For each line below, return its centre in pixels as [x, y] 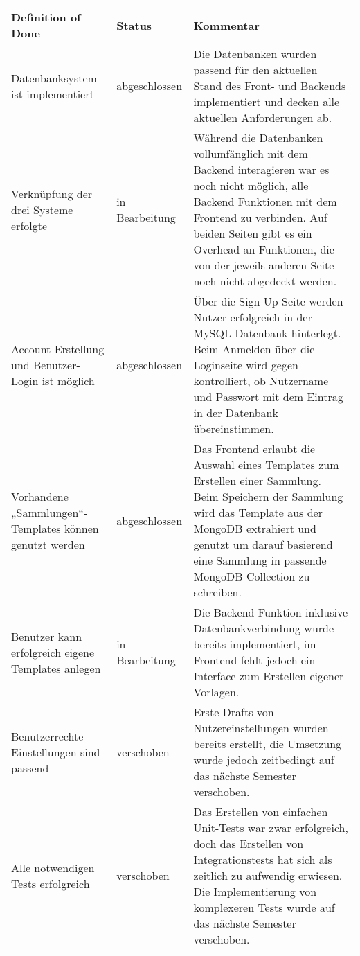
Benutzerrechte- [49, 736]
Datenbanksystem [54, 78]
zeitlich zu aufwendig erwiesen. [268, 875]
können [81, 528]
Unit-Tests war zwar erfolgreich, [271, 827]
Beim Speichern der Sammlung [268, 496]
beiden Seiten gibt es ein [253, 233]
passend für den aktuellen [255, 70]
